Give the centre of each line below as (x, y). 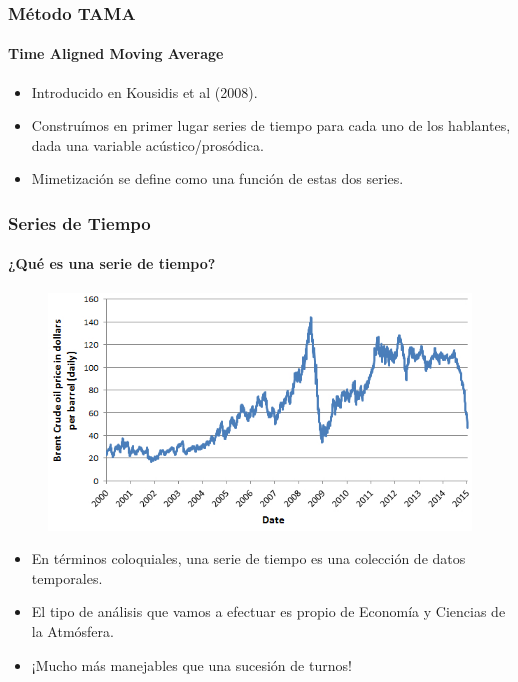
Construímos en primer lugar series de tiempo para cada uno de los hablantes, (271, 125)
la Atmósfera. (72, 630)
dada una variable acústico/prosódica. (147, 144)
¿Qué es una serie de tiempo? (112, 263)
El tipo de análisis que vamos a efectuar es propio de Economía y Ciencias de (268, 611)
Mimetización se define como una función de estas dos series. (217, 178)
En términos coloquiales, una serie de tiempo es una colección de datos (248, 558)
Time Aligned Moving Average (116, 53)
